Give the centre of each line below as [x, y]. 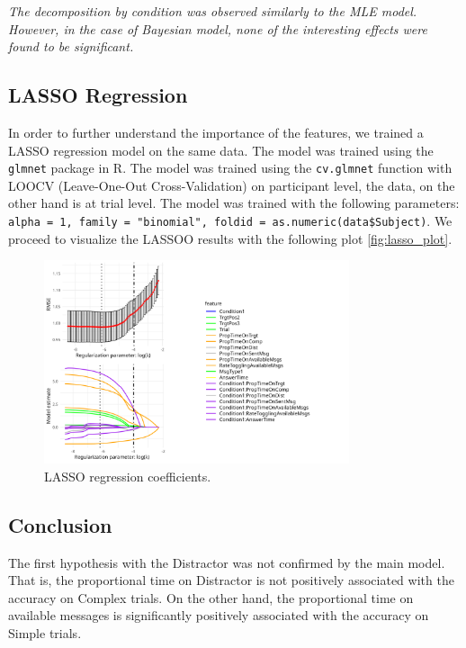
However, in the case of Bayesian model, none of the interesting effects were [218, 28]
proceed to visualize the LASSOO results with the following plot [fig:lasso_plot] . [230, 238]
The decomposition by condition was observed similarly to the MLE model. [213, 11]
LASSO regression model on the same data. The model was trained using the [221, 150]
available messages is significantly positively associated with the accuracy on [219, 615]
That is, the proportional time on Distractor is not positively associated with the [231, 580]
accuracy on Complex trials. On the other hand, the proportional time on [211, 597]
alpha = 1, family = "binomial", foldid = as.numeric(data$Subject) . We [230, 221]
